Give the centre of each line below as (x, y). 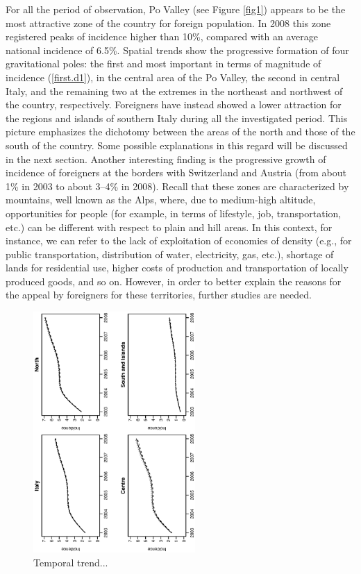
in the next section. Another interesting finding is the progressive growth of (166, 159)
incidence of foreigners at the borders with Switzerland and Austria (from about (176, 172)
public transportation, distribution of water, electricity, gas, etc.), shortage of (170, 254)
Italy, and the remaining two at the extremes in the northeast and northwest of (174, 91)
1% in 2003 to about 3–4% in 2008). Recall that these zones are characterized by (177, 186)
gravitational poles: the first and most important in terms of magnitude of (163, 64)
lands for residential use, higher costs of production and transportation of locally (177, 268)
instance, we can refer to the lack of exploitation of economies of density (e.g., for (179, 240)
